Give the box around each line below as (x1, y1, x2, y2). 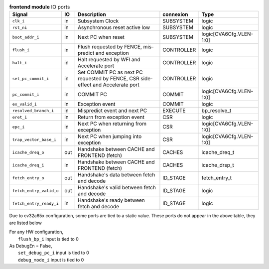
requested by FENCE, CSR (77, 75, 139, 82)
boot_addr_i (12, 34, 39, 40)
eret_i (12, 115, 27, 120)
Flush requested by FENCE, (77, 43, 142, 50)
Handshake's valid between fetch (77, 184, 156, 191)
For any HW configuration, (9, 229, 64, 235)
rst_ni (12, 25, 27, 30)
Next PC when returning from (77, 120, 147, 127)
